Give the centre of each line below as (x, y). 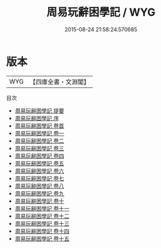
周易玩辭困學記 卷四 (39, 156)
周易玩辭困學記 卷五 (39, 163)
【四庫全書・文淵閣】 (60, 82)
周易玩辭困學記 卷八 (39, 186)
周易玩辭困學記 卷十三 (42, 223)
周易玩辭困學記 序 (37, 118)
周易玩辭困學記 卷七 (39, 178)
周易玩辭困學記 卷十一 (42, 208)
